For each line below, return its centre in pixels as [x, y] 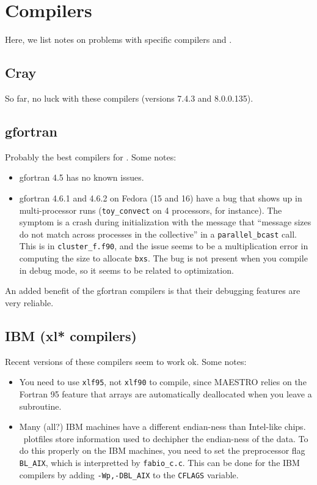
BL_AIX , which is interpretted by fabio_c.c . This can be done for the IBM [159, 462]
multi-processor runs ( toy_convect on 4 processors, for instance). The [151, 210]
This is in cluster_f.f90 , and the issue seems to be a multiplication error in [164, 246]
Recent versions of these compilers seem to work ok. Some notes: [126, 361]
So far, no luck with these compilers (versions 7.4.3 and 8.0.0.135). [129, 98]
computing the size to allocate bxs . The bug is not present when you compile [163, 258]
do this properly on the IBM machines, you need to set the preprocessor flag [162, 450]
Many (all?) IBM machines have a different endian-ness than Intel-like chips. [162, 427]
